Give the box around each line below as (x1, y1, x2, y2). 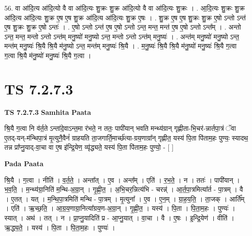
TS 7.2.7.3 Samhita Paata (4, 107, 91, 117)
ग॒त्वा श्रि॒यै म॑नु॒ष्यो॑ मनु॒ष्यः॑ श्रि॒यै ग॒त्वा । (4, 50, 91, 60)
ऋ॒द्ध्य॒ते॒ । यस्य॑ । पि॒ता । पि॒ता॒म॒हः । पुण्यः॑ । (4, 222, 116, 232)
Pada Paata (4, 158, 44, 169)
